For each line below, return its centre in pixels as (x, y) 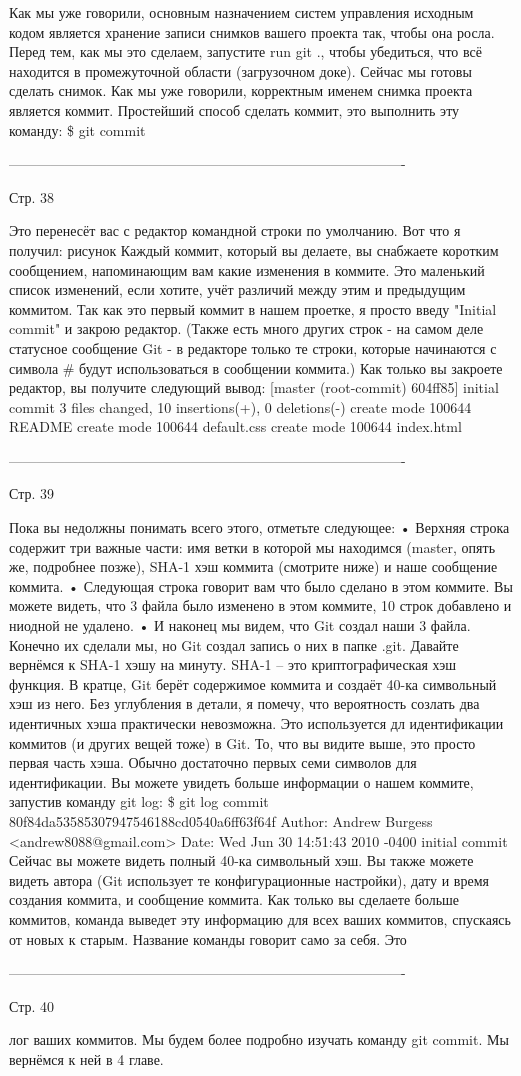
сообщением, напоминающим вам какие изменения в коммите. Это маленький (247, 269)
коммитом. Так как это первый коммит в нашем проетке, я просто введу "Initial (253, 308)
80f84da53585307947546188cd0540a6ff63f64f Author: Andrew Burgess (221, 820)
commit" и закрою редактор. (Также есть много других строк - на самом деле (246, 328)
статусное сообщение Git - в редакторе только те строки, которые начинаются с (253, 347)
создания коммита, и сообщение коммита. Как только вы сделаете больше (234, 899)
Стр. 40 (31, 1005)
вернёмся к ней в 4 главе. (86, 1058)
